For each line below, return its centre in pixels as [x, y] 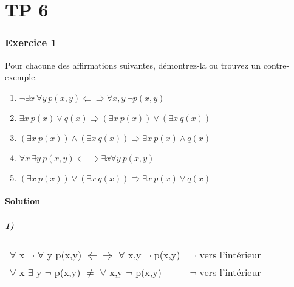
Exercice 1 [31, 42]
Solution [23, 201]
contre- [276, 65]
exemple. [21, 77]
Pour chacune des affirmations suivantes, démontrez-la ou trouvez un [133, 65]
